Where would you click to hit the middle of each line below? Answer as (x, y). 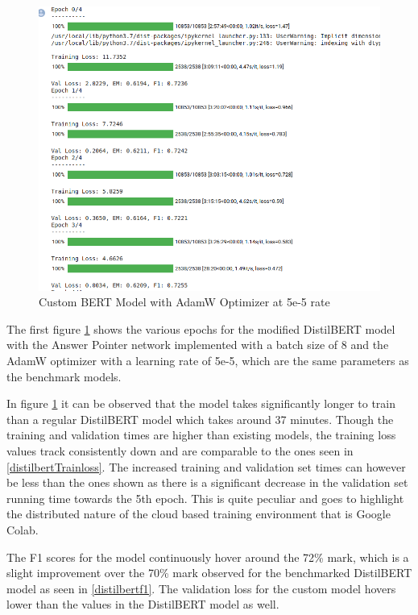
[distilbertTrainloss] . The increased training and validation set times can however (206, 466)
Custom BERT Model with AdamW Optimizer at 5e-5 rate (184, 302)
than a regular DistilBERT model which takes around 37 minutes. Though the (200, 419)
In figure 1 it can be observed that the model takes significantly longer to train (201, 403)
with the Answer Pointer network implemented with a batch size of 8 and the (198, 345)
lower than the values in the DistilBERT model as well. (143, 604)
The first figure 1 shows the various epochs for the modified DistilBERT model (201, 328)
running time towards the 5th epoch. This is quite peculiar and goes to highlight (205, 498)
